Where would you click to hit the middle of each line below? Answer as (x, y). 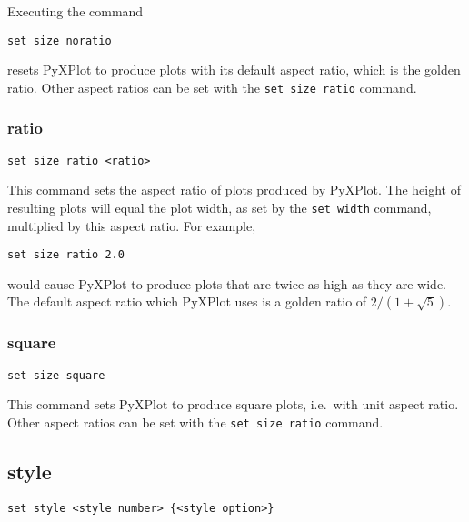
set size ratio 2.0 (66, 255)
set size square (56, 375)
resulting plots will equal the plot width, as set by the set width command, (220, 207)
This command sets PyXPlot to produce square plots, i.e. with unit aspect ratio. (233, 404)
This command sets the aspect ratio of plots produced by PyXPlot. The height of (234, 190)
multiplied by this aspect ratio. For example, (132, 225)
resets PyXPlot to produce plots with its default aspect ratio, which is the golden (234, 70)
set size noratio (60, 40)
